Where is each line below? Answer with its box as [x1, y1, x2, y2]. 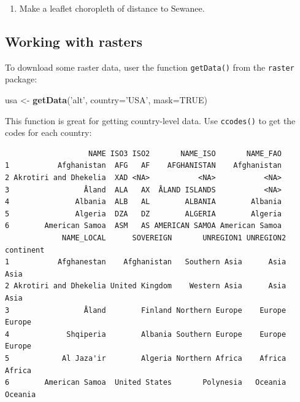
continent [5, 245, 45, 254]
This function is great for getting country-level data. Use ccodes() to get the [5, 114, 296, 127]
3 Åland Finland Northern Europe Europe [5, 305, 287, 315]
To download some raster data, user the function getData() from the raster [5, 60, 294, 73]
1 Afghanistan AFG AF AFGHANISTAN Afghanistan [5, 161, 282, 170]
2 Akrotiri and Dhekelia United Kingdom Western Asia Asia [5, 282, 287, 291]
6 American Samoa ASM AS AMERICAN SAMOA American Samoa [5, 221, 282, 231]
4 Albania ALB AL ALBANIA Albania [5, 197, 282, 207]
